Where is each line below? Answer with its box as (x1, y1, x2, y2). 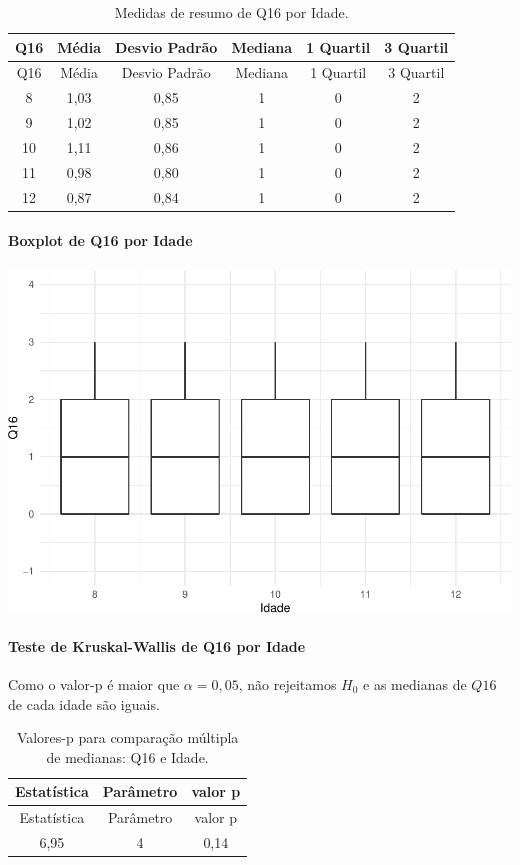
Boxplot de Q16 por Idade (8, 230, 193, 251)
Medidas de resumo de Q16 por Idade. (114, 2, 349, 22)
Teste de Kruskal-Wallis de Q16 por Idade (8, 635, 306, 656)
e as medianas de (363, 673, 467, 694)
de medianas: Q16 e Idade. (46, 746, 209, 767)
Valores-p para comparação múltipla (16, 727, 239, 748)
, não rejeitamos (238, 673, 337, 694)
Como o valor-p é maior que (8, 673, 180, 694)
